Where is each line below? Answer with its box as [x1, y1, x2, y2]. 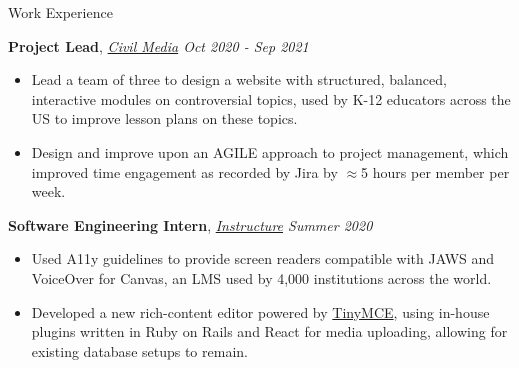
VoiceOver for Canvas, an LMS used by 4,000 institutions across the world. [31, 267, 492, 288]
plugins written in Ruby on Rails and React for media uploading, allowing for [31, 321, 508, 342]
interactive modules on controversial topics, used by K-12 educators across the [31, 88, 511, 109]
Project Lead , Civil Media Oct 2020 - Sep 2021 [8, 35, 309, 56]
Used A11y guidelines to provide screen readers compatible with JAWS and [31, 248, 495, 269]
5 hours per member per [361, 161, 510, 182]
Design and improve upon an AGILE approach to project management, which [31, 141, 509, 162]
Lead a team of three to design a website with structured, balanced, [31, 69, 447, 90]
